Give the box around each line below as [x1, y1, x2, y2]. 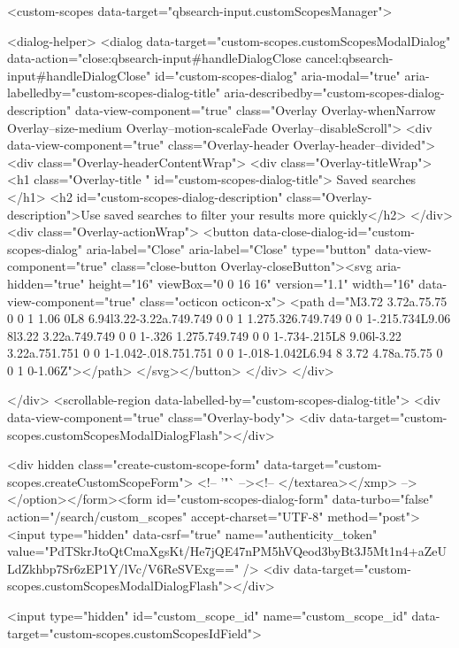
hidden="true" [7, 274, 85, 292]
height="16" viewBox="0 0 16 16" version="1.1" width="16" [88, 274, 415, 292]
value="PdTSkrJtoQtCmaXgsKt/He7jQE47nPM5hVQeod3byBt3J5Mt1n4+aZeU [7, 542, 447, 560]
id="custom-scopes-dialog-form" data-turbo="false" [156, 490, 433, 508]
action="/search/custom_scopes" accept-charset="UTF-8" [7, 507, 324, 526]
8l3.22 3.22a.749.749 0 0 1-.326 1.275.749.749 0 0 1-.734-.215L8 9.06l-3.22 [7, 326, 402, 344]
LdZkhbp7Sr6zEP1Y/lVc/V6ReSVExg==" [7, 559, 240, 577]
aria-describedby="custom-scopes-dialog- [224, 83, 445, 102]
